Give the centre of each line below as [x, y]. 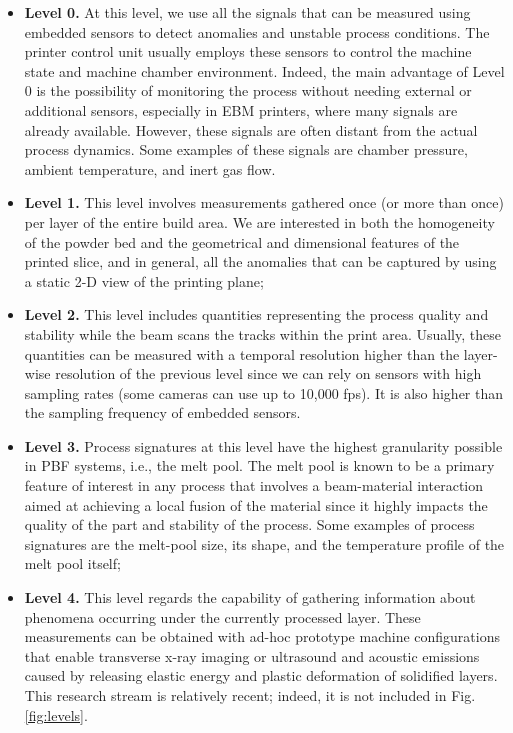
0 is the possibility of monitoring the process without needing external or [248, 90]
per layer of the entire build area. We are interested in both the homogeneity [259, 221]
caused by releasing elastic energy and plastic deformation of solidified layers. [261, 675]
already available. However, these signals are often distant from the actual [251, 129]
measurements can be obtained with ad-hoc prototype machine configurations [262, 636]
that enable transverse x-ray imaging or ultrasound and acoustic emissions [252, 655]
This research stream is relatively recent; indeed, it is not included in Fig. [250, 695]
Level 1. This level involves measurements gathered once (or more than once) [264, 202]
